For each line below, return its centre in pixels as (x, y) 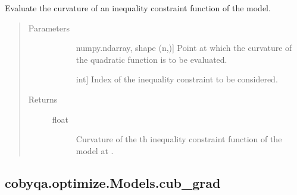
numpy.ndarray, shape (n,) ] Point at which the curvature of (184, 48)
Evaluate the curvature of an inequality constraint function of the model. (138, 8)
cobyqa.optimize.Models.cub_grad (113, 182)
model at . (95, 150)
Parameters (49, 28)
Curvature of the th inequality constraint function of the (179, 139)
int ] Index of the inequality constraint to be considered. (177, 79)
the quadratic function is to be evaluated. (151, 59)
